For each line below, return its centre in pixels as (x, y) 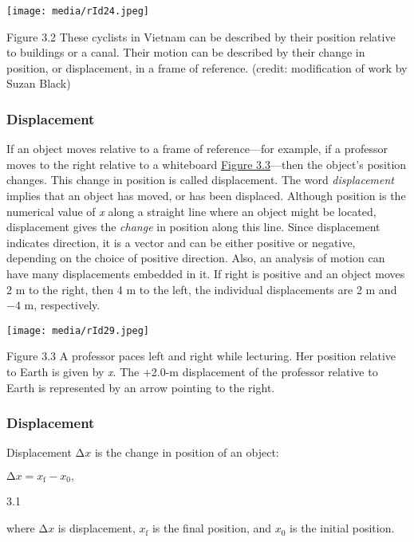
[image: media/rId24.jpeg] (78, 11)
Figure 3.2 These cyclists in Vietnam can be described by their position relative (201, 36)
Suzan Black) (39, 83)
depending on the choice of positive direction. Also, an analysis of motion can (196, 258)
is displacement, (97, 528)
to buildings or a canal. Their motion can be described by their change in (186, 52)
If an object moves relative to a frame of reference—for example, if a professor (197, 149)
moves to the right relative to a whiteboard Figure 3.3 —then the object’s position (207, 164)
